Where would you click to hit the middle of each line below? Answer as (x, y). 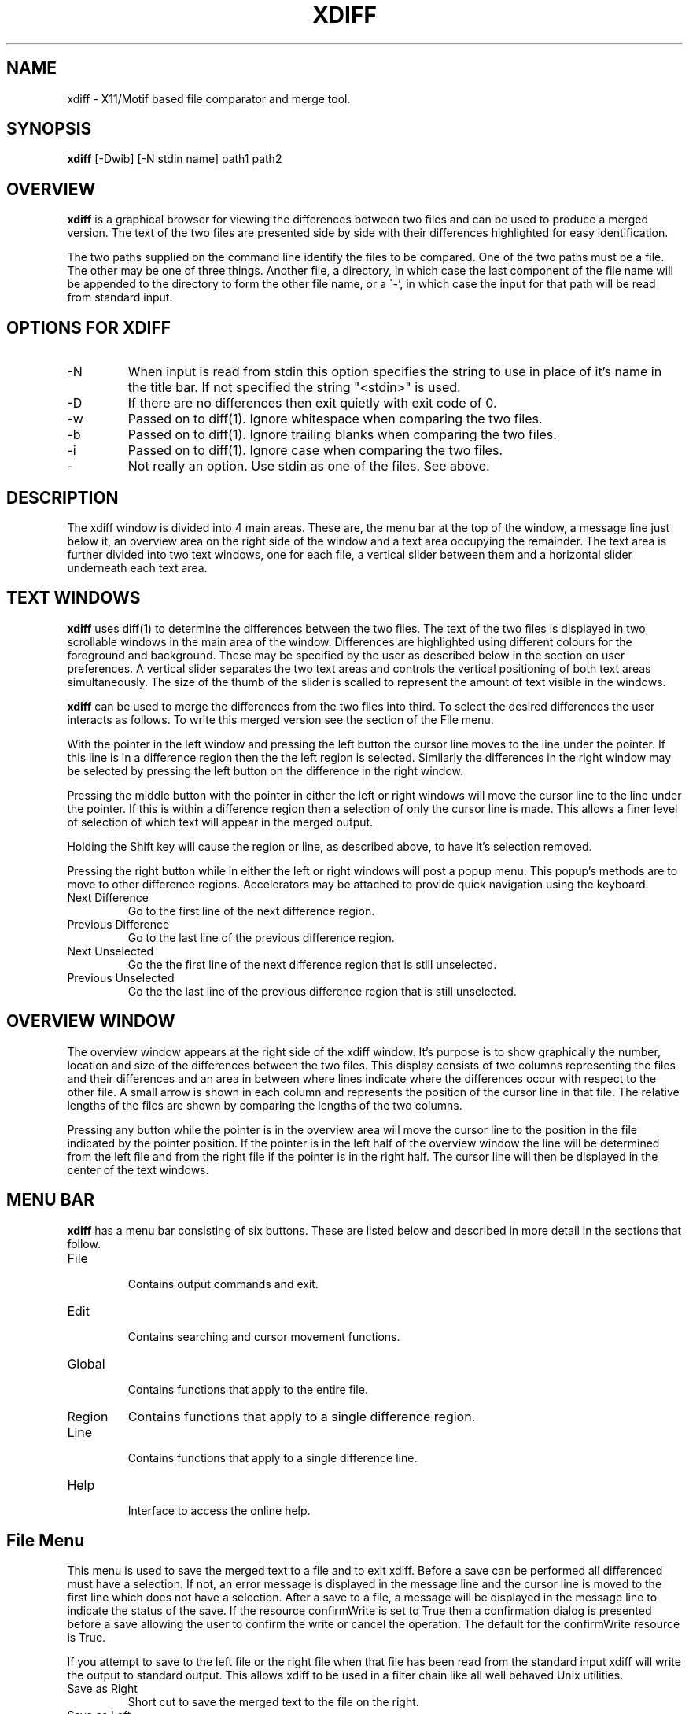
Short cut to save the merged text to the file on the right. (273, 1702)
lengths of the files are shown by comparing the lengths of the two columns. (265, 1105)
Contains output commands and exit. (223, 1284)
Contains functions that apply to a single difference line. (273, 1457)
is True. (87, 1638)
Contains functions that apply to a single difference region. (302, 1416)
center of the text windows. (138, 1169)
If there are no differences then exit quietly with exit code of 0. (312, 403)
